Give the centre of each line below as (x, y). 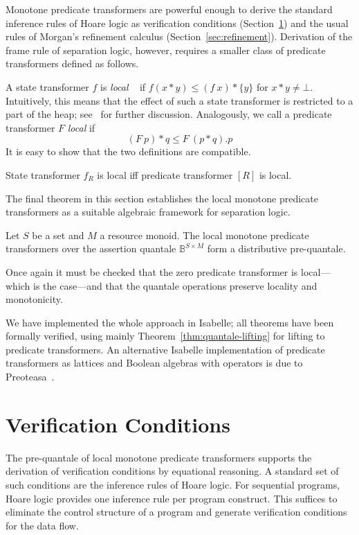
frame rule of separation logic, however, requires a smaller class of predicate (166, 50)
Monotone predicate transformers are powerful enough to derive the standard (169, 9)
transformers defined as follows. (72, 63)
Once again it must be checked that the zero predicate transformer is (152, 271)
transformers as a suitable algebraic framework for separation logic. (148, 212)
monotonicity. (34, 299)
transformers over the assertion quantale (91, 248)
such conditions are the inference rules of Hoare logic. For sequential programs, (173, 484)
